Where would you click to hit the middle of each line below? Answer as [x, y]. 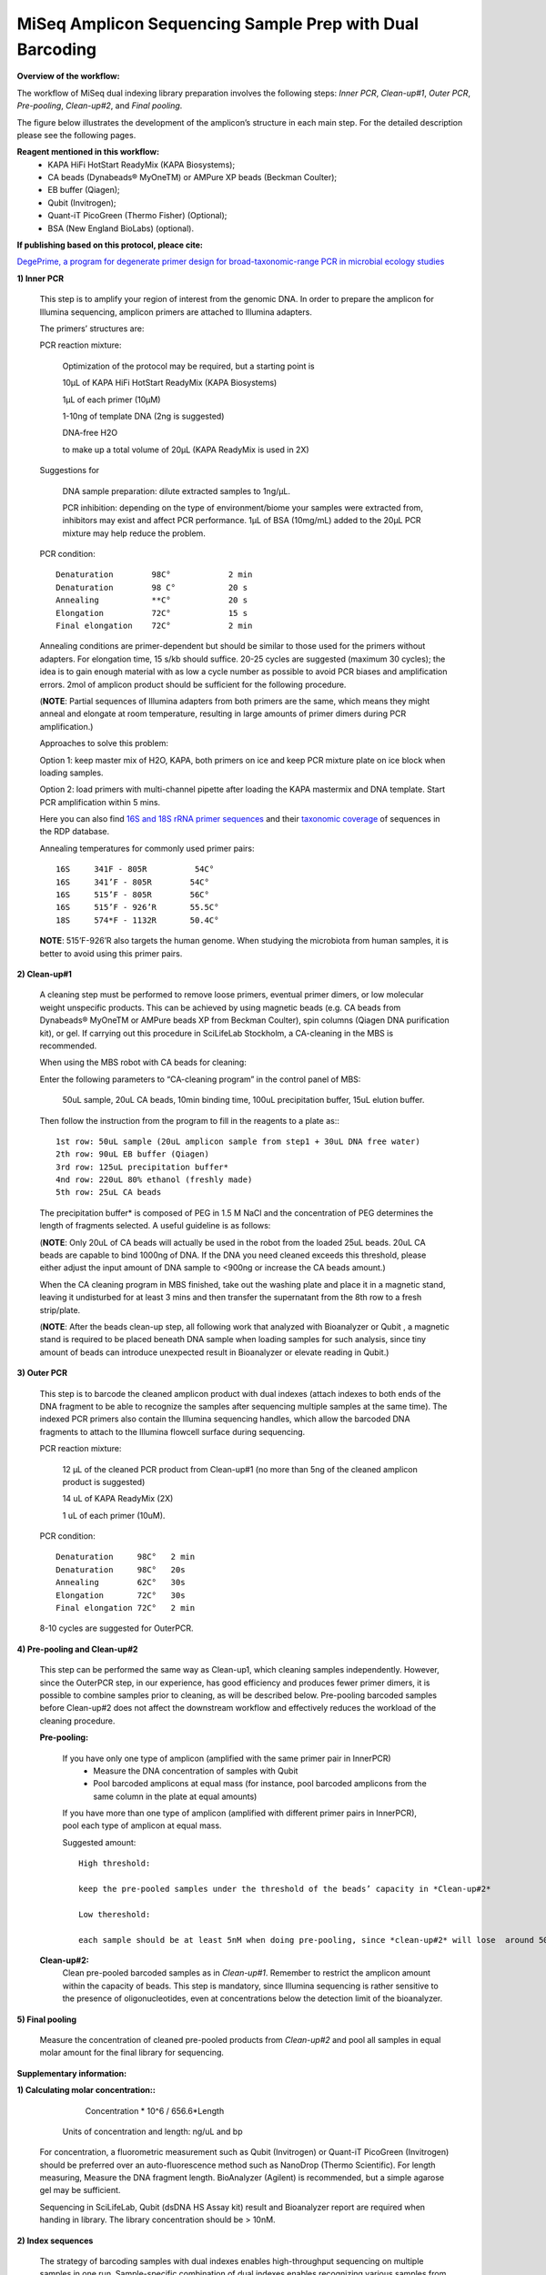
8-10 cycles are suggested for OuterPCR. [116, 1628]
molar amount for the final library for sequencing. [132, 2053]
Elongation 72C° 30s [121, 1595]
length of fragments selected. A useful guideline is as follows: [155, 1226]
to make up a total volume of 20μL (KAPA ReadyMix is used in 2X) [186, 450]
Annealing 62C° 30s [121, 1582]
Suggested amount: [99, 1842]
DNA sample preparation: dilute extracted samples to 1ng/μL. [177, 490]
